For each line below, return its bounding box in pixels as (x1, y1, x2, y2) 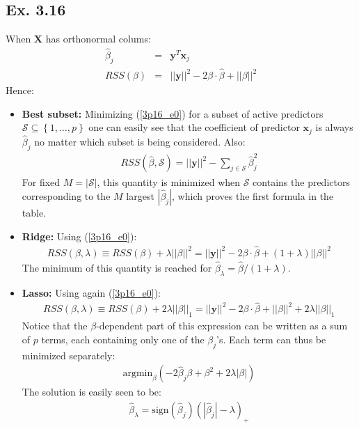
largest (126, 189, 154, 203)
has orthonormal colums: (45, 31, 151, 46)
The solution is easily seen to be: (22, 384, 161, 399)
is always (315, 120, 353, 134)
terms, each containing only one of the (41, 331, 205, 346)
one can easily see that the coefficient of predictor (88, 120, 300, 134)
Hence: (6, 83, 34, 97)
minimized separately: (22, 348, 115, 362)
